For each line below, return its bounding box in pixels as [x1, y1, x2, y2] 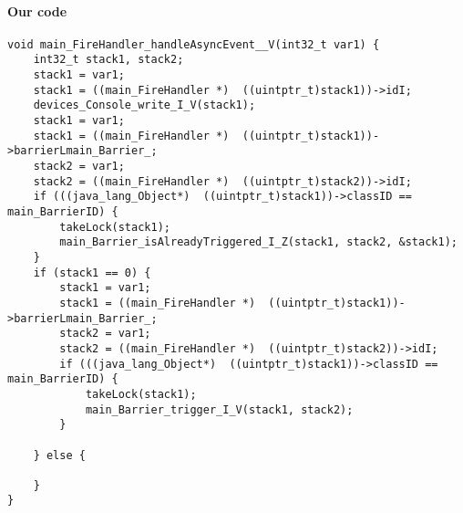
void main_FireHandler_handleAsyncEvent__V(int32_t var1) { [7, 37, 380, 51]
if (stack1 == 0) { [33, 266, 151, 279]
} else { [33, 448, 86, 462]
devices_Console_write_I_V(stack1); [33, 99, 256, 112]
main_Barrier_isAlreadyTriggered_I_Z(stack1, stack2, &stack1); [59, 236, 458, 249]
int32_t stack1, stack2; [33, 53, 184, 67]
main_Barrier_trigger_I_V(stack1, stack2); [85, 403, 354, 416]
